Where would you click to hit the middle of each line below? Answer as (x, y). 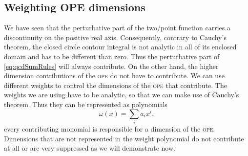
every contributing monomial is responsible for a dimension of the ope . (110, 128)
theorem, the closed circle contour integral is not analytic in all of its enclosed (120, 47)
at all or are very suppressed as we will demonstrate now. (90, 148)
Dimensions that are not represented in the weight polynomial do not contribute (124, 138)
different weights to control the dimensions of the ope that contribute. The (115, 85)
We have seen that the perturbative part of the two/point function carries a (117, 28)
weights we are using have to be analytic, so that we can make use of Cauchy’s (122, 95)
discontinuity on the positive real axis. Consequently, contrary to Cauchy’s (115, 37)
